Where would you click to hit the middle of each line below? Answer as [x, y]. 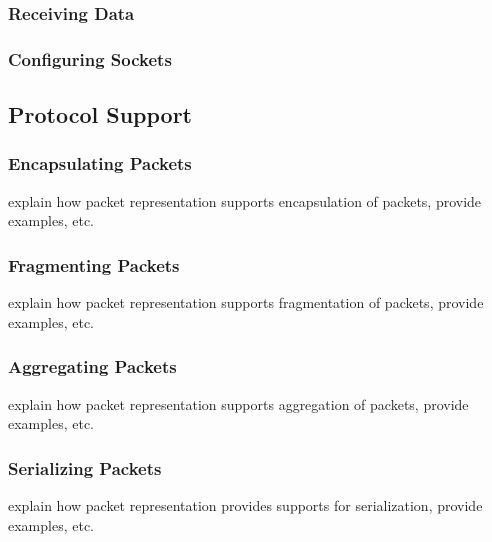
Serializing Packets [85, 467]
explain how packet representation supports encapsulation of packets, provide [245, 200]
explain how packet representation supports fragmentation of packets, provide [246, 302]
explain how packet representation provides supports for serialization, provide [245, 504]
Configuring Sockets [90, 58]
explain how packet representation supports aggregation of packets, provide [238, 403]
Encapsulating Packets [100, 163]
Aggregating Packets [92, 366]
